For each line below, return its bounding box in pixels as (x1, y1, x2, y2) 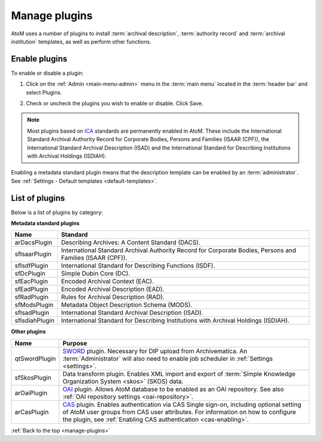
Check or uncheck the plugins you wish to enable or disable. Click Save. (26, 100, 204, 107)
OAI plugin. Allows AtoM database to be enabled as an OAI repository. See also (63, 385, 284, 393)
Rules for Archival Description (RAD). (61, 293, 165, 301)
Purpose (63, 339, 88, 347)
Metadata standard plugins (11, 220, 80, 227)
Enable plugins (11, 54, 68, 64)
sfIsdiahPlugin (14, 317, 55, 325)
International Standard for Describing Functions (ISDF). (61, 262, 215, 270)
